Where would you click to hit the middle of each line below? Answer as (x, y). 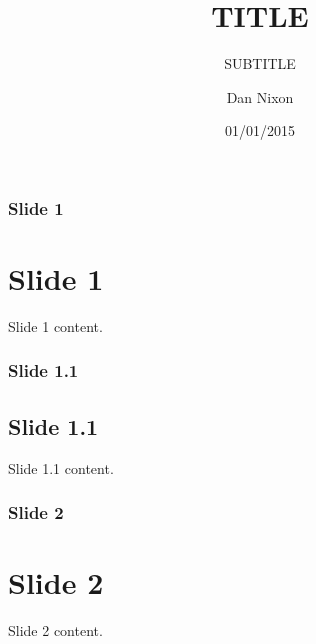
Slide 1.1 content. (61, 467)
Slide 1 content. (55, 325)
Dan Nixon (260, 96)
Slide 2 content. (55, 630)
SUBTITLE (260, 63)
